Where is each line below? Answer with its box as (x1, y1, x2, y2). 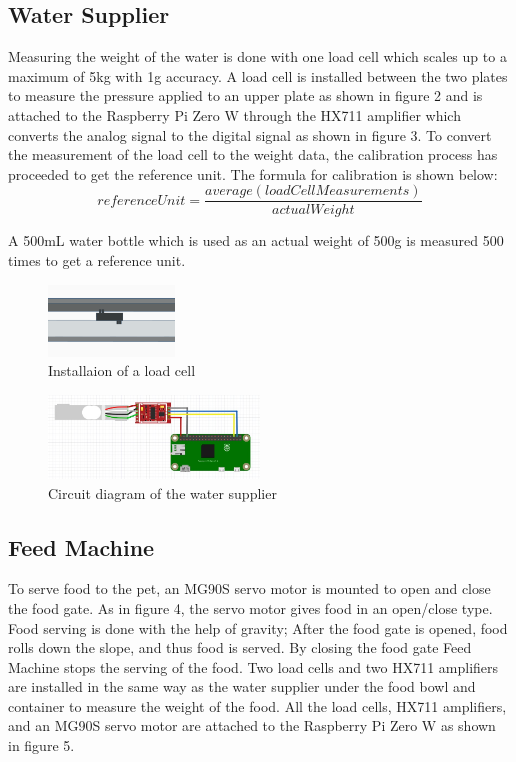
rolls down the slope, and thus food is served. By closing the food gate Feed (8, 637, 472, 658)
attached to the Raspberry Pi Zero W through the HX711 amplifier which (8, 104, 461, 125)
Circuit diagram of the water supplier (48, 482, 277, 503)
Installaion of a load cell (48, 360, 196, 381)
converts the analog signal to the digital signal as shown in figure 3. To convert (8, 124, 492, 145)
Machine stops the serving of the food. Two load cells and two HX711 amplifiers (8, 656, 499, 677)
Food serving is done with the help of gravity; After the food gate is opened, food (8, 617, 508, 638)
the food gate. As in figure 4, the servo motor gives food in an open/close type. (8, 597, 493, 618)
